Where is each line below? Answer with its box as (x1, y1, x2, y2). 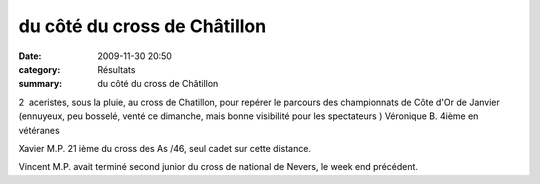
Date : (18, 50, 42, 62)
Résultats (97, 63, 136, 75)
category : (18, 63, 61, 75)
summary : (18, 78, 63, 90)
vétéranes (18, 124, 60, 136)
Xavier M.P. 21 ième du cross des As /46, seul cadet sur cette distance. (18, 142, 312, 154)
